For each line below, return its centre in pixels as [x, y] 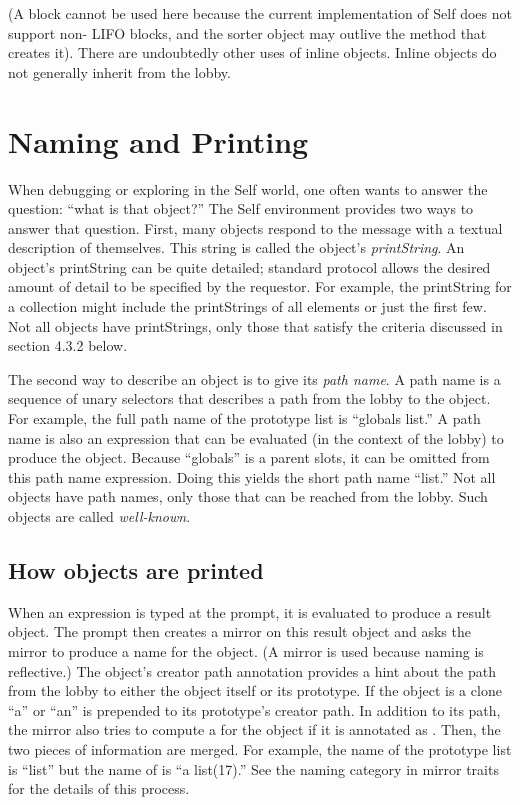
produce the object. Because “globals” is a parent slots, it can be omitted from [249, 457]
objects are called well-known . [99, 516]
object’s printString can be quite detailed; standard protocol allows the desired [249, 266]
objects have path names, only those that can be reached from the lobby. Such [248, 496]
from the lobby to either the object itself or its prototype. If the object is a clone [255, 690]
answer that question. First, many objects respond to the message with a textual [255, 227]
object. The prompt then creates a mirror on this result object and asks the [239, 631]
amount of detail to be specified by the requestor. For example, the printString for [260, 286]
